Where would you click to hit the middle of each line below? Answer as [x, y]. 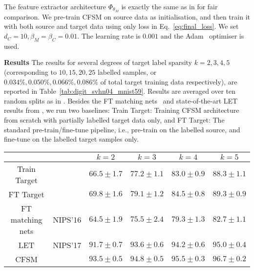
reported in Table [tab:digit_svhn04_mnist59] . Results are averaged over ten [120, 91]
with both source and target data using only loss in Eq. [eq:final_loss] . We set [121, 26]
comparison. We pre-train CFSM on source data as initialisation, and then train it [127, 16]
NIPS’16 [67, 219]
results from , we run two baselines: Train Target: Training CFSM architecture [122, 110]
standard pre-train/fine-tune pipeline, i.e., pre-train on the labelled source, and [122, 129]
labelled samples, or [127, 72]
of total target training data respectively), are [169, 81]
